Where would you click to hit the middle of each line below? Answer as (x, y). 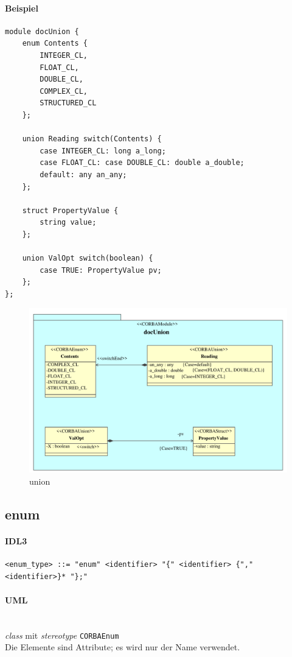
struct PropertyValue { (70, 210)
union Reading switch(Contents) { (92, 139)
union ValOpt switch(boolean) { (88, 258)
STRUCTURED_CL (68, 103)
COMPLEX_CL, (64, 91)
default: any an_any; (83, 174)
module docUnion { (42, 31)
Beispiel (22, 8)
